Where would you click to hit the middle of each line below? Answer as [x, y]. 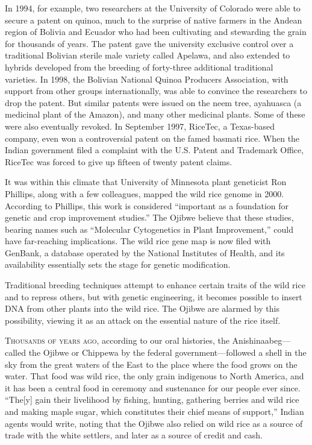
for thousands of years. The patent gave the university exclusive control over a [149, 43]
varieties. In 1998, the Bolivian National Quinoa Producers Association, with [147, 79]
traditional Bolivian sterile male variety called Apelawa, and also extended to [148, 55]
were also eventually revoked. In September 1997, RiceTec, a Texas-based [140, 126]
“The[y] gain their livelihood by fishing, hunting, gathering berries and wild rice [152, 399]
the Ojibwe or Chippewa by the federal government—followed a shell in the [167, 352]
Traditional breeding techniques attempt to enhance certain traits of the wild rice [155, 285]
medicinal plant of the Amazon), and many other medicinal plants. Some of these [155, 114]
